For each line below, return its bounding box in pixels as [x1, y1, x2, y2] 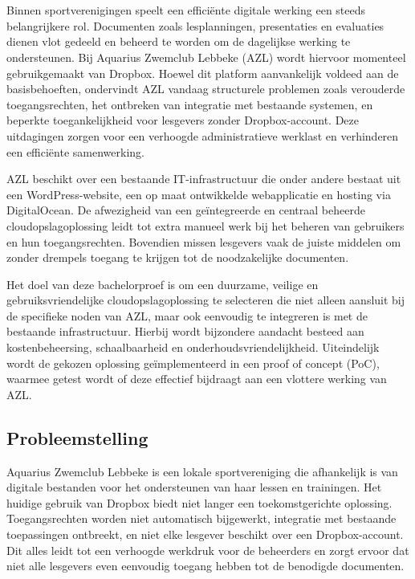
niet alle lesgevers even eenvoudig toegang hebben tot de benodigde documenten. [6, 557, 405, 574]
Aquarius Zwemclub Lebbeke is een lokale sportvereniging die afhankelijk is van [6, 463, 398, 479]
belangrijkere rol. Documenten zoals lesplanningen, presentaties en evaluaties [6, 17, 384, 34]
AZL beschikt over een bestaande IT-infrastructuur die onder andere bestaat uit [6, 170, 401, 187]
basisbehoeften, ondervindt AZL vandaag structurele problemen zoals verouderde [6, 80, 405, 97]
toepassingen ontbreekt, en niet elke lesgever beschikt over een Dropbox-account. [6, 526, 404, 543]
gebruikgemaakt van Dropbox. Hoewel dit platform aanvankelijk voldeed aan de [6, 64, 399, 81]
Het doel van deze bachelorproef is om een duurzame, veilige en [6, 275, 319, 292]
